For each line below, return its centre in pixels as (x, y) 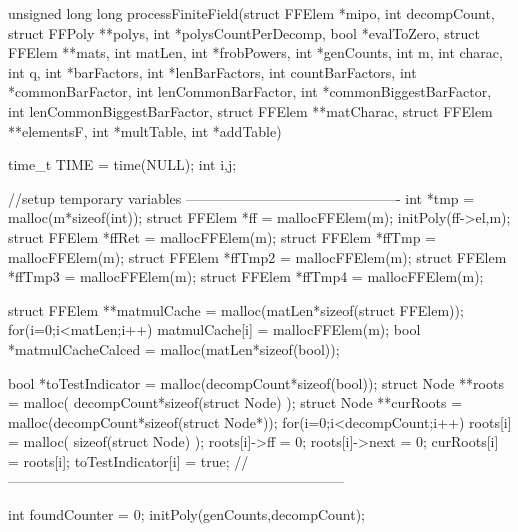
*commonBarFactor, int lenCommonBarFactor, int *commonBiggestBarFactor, (250, 91)
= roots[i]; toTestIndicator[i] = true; (119, 460)
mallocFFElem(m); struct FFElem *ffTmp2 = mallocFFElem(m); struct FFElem (257, 256)
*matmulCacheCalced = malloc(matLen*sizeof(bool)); (174, 348)
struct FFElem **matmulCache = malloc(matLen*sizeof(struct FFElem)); (236, 309)
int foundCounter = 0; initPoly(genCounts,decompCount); (186, 514)
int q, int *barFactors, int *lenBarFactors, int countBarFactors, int (212, 71)
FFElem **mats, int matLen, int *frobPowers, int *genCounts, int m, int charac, (255, 52)
